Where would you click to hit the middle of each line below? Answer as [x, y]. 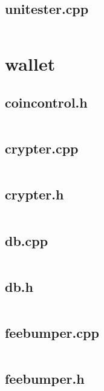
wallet [30, 64]
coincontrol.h [46, 102]
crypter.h [34, 194]
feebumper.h [45, 379]
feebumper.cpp [52, 332]
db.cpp [27, 240]
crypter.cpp [42, 148]
